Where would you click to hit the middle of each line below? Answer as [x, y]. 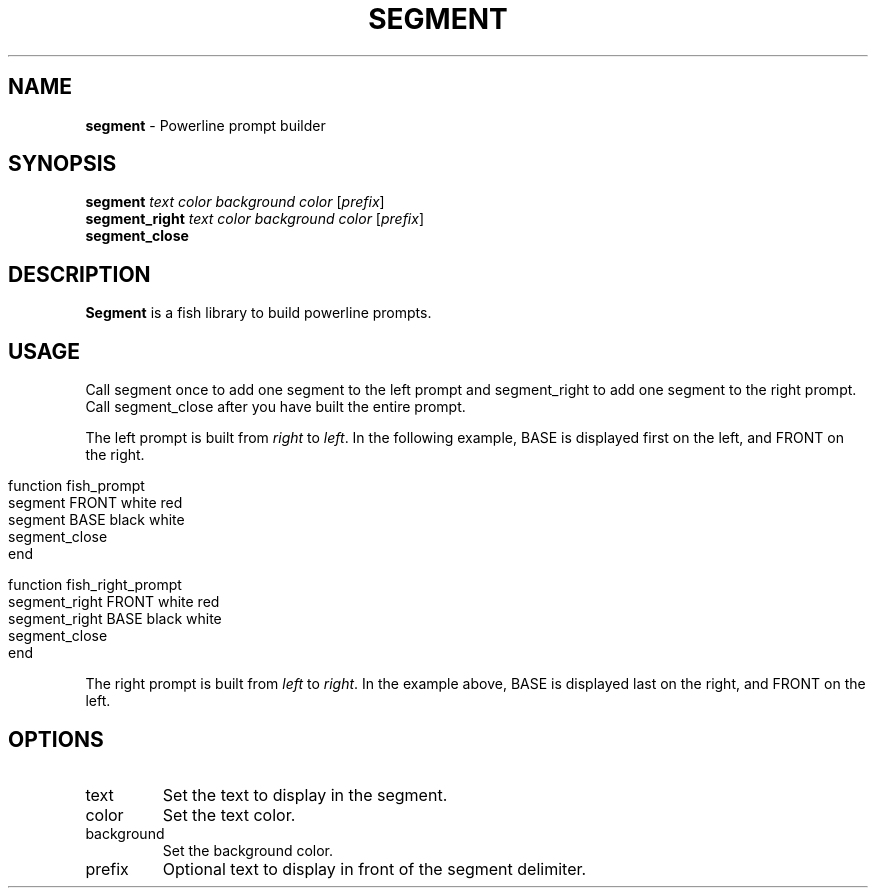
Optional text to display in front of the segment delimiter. [374, 868]
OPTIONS [56, 739]
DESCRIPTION [79, 274]
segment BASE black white [96, 520]
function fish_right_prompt [95, 585]
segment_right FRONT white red [114, 602]
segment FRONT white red [95, 503]
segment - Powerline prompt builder [205, 125]
